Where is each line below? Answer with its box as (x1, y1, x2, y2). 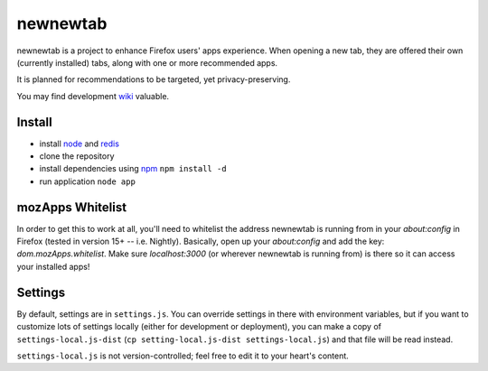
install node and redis (39, 138, 119, 149)
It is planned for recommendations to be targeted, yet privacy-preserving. (16, 74, 291, 85)
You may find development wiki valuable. (16, 90, 170, 101)
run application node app (39, 176, 136, 187)
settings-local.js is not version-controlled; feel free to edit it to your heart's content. (16, 350, 350, 361)
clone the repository (39, 151, 115, 162)
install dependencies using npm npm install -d (39, 163, 227, 174)
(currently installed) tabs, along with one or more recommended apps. (16, 57, 278, 68)
